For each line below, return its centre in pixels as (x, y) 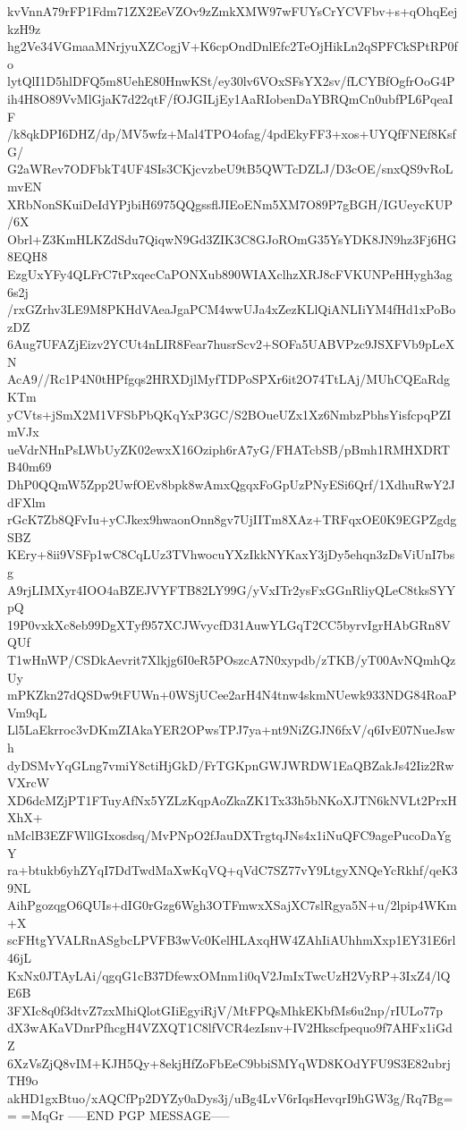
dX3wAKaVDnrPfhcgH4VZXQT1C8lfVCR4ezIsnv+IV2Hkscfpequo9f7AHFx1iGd (230, 1028)
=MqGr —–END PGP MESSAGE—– (125, 1115)
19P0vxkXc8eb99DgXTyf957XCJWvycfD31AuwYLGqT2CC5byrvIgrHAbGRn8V (229, 624)
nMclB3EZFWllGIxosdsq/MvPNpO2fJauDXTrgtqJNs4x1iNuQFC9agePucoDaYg (229, 834)
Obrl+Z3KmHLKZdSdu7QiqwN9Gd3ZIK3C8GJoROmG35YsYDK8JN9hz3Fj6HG (232, 238)
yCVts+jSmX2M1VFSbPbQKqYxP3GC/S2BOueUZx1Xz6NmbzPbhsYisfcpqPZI (229, 414)
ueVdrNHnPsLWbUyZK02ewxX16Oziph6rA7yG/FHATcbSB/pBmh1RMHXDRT (229, 449)
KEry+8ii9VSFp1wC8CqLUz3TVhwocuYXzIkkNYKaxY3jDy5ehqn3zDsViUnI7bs (231, 554)
